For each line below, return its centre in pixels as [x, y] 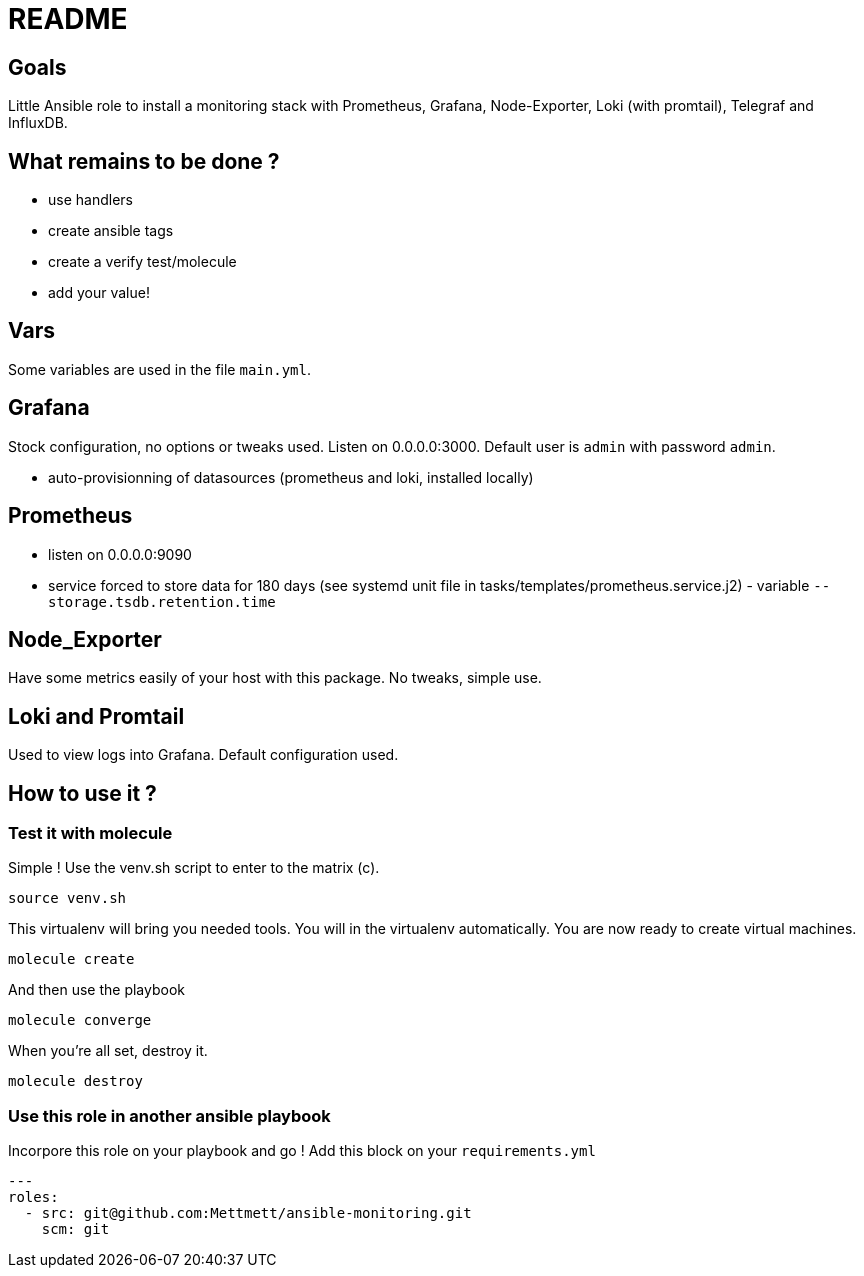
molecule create [71, 959]
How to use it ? [82, 793]
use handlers [90, 200]
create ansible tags [111, 231]
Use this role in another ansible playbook [169, 1115]
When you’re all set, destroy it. [108, 1051]
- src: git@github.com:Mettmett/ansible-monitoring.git [248, 1213]
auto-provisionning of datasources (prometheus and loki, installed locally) [291, 477]
